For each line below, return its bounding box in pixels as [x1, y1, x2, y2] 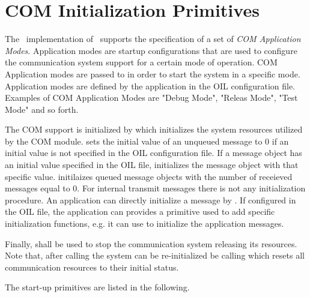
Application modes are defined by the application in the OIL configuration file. [5, 79, 296, 92]
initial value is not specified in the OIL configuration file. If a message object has [5, 146, 302, 159]
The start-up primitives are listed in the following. [5, 281, 190, 293]
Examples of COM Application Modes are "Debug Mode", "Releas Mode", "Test [5, 91, 298, 104]
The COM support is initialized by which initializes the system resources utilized [5, 123, 303, 136]
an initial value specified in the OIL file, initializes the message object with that [5, 158, 299, 171]
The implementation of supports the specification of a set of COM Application [5, 32, 301, 45]
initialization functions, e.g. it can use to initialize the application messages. [5, 217, 284, 230]
